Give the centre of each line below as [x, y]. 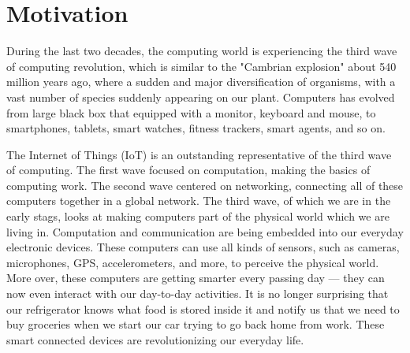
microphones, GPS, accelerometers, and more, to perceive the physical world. [193, 262]
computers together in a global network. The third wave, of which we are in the [199, 201]
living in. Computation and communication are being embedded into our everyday [205, 231]
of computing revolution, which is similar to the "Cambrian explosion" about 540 [201, 66]
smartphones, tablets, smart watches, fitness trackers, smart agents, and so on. [196, 128]
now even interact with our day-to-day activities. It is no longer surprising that [198, 294]
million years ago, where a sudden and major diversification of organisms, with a [201, 82]
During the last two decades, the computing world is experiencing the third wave [202, 51]
